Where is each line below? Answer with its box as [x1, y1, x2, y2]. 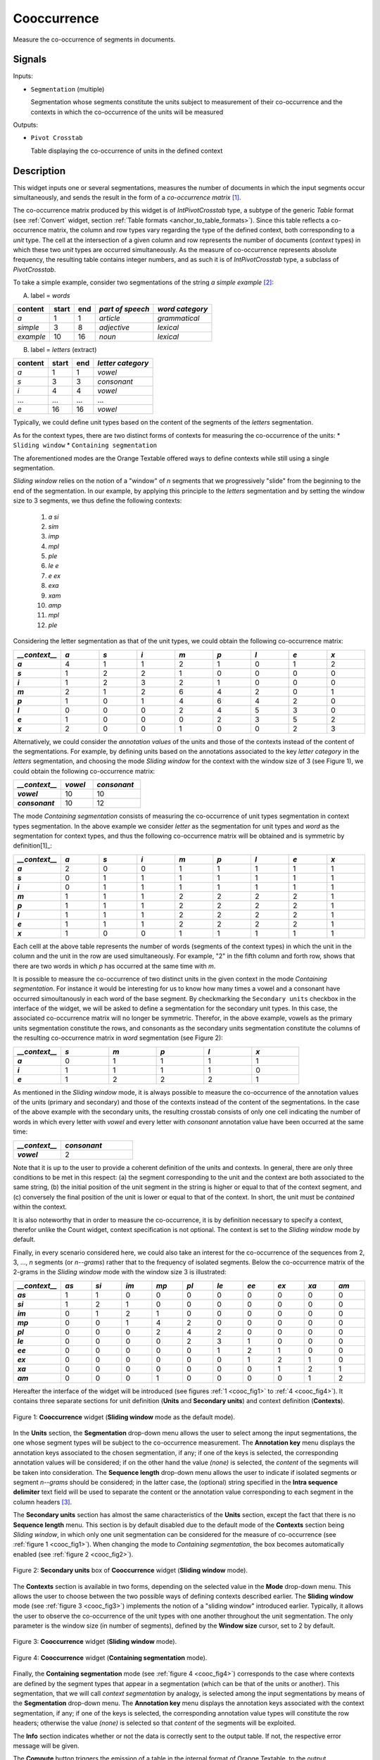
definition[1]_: [13, 841, 52, 850]
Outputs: [13, 120, 39, 130]
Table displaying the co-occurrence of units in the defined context [30, 146, 223, 155]
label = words [30, 291, 70, 299]
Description [13, 165, 66, 177]
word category [157, 304, 208, 313]
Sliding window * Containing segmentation [13, 441, 158, 450]
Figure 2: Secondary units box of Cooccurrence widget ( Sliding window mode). [13, 1566, 248, 1575]
